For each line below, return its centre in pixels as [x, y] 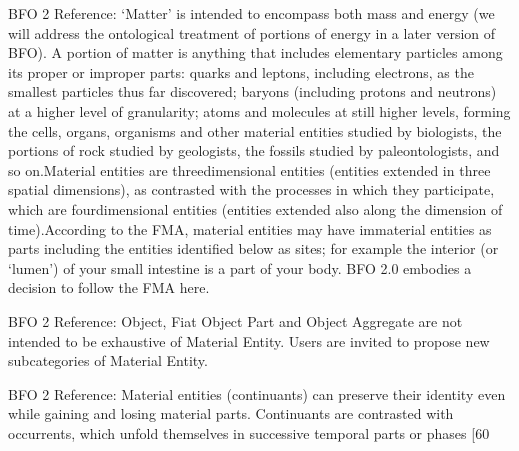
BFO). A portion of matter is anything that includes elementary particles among [255, 52]
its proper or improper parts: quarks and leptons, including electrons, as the [241, 71]
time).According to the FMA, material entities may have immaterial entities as [250, 228]
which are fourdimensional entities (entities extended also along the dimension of [255, 208]
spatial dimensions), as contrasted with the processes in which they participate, [251, 189]
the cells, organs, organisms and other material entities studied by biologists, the [255, 130]
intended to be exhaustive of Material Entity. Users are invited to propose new [249, 340]
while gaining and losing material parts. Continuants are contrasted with [231, 413]
